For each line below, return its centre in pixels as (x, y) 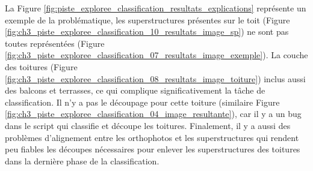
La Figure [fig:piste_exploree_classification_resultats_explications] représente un (156, 8)
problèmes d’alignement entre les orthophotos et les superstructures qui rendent (152, 137)
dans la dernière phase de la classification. (82, 160)
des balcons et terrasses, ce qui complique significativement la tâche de (135, 90)
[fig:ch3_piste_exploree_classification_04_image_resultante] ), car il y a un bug (153, 114)
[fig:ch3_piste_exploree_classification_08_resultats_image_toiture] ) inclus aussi (155, 78)
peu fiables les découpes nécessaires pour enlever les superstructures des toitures (153, 149)
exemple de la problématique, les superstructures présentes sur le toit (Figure (147, 19)
